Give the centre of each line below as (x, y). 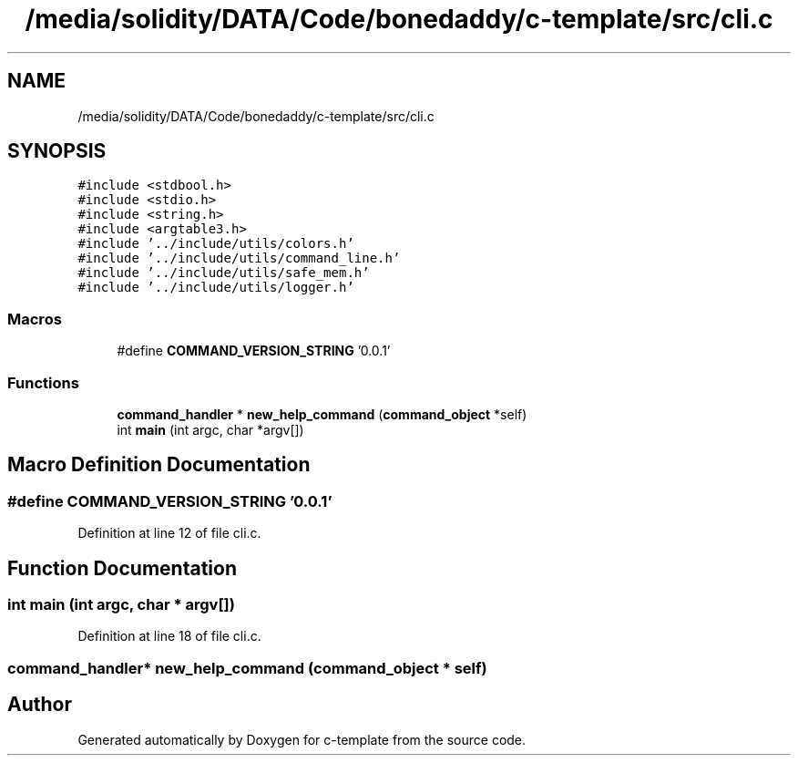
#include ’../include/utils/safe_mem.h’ (224, 273)
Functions (43, 382)
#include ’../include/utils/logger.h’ (216, 288)
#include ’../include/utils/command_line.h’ (239, 258)
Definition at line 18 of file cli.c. (169, 636)
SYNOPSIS (57, 151)
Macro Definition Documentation (159, 465)
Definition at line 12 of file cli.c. (169, 533)
